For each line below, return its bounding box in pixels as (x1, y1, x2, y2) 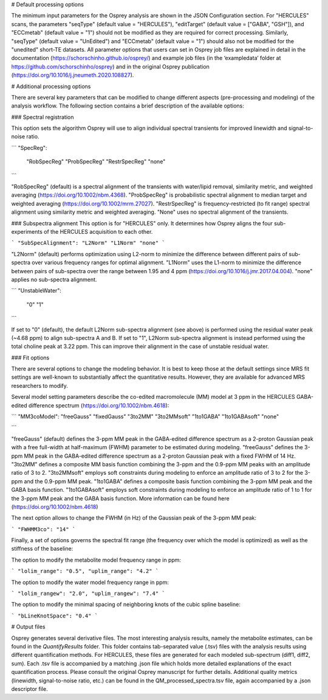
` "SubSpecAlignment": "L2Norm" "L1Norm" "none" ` (11, 240, 165, 246)
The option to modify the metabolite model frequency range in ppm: (11, 556, 182, 563)
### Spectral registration (11, 113, 74, 121)
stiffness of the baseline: (11, 545, 73, 552)
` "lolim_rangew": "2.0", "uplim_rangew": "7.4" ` (11, 590, 165, 597)
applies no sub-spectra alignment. (11, 276, 97, 283)
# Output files (11, 623, 46, 631)
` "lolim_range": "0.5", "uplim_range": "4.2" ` (11, 568, 159, 575)
